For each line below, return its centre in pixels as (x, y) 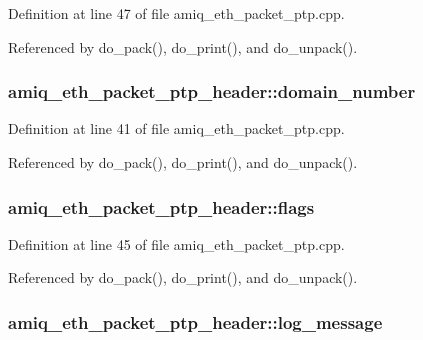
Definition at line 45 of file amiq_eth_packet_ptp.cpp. (176, 243)
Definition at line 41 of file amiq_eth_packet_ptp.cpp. (176, 128)
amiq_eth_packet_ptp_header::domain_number (212, 91)
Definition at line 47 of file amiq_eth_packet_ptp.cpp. (176, 13)
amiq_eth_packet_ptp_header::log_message (195, 321)
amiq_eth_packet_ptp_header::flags (161, 206)
